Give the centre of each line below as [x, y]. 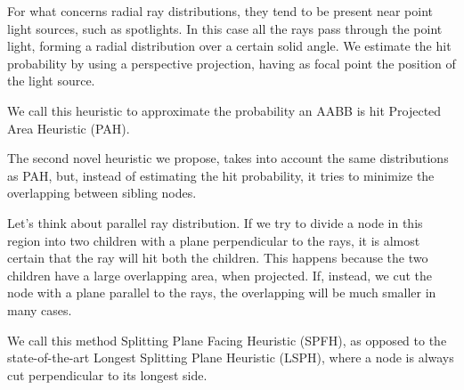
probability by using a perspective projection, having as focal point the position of [232, 63]
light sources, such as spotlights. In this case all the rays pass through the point [225, 28]
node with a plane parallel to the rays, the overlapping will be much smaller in [222, 292]
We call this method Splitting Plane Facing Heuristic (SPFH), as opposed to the [227, 340]
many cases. [40, 309]
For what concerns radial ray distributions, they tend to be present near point [220, 11]
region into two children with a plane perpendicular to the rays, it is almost [214, 240]
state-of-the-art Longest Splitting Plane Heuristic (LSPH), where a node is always [231, 357]
